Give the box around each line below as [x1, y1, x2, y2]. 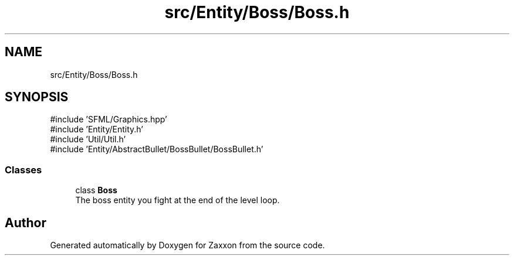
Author [5, 215, 46, 230]
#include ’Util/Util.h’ [50, 134, 126, 145]
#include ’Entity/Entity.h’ [50, 124, 143, 135]
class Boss [75, 185, 117, 196]
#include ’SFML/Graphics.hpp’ [50, 114, 167, 125]
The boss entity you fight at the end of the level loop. [75, 195, 280, 206]
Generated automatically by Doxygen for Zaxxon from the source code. [50, 240, 325, 251]
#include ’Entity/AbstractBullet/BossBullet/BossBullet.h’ [50, 144, 263, 155]
